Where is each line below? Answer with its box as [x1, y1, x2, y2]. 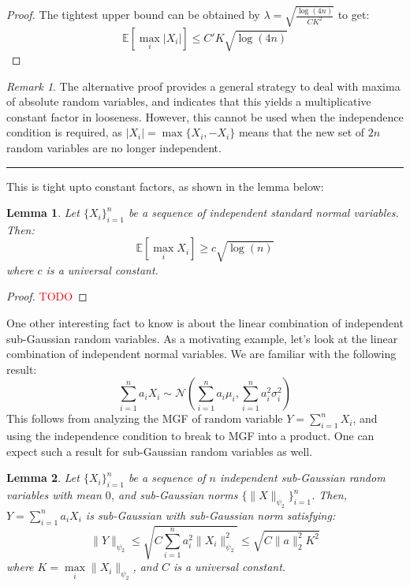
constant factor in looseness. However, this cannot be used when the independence [6, 108, 404, 125]
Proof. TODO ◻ [6, 288, 88, 304]
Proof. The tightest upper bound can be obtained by [6, 6, 260, 23]
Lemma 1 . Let [6, 204, 80, 221]
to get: [337, 6, 370, 23]
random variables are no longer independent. [6, 139, 222, 155]
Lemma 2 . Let [6, 469, 80, 486]
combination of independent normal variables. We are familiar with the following [6, 345, 397, 362]
